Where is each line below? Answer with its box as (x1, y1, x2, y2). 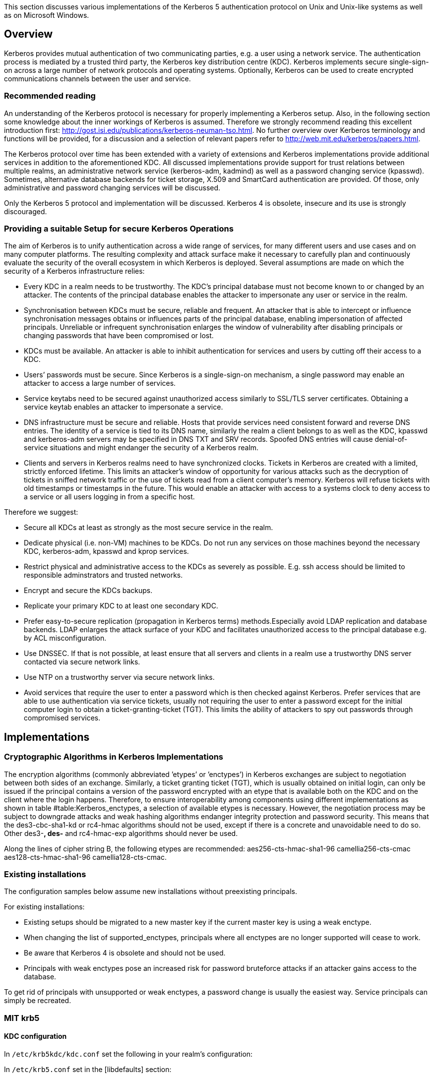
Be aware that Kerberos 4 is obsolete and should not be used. (24, 949, 226, 957)
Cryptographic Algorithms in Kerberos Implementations (4, 752, 224, 762)
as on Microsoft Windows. (4, 11, 89, 19)
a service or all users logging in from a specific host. (24, 492, 195, 501)
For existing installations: (4, 902, 85, 911)
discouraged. (4, 207, 47, 216)
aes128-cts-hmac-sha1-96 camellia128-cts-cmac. (4, 852, 167, 861)
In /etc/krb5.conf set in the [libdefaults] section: (4, 1065, 172, 1074)
